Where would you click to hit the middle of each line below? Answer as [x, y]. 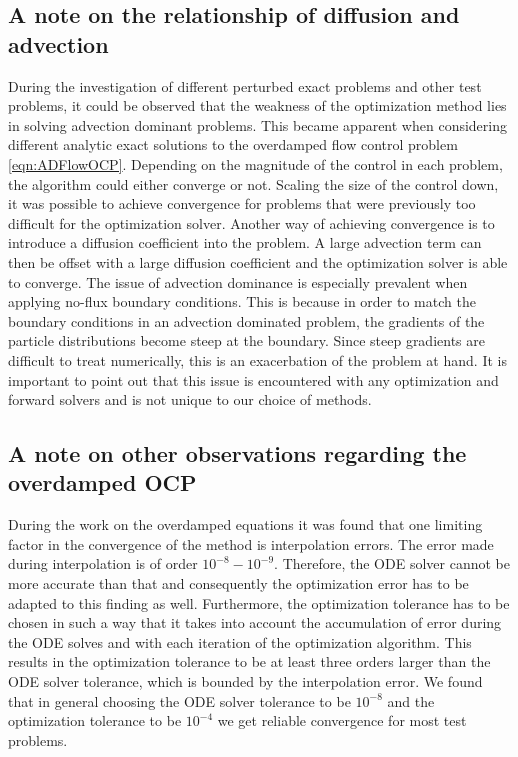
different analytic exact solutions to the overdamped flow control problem [233, 144]
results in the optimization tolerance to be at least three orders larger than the [249, 661]
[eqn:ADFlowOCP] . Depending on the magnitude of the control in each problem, [255, 163]
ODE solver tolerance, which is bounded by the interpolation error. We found [245, 681]
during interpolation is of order [103, 563]
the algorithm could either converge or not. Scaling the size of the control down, [253, 183]
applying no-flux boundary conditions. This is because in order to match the [242, 301]
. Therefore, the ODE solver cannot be [392, 563]
